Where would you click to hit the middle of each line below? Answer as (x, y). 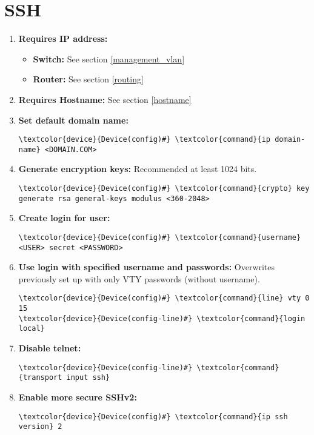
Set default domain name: (73, 120)
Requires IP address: (63, 38)
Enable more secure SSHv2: (78, 397)
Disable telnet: (50, 348)
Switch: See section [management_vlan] (109, 58)
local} (32, 329)
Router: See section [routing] (88, 79)
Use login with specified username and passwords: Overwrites (147, 267)
